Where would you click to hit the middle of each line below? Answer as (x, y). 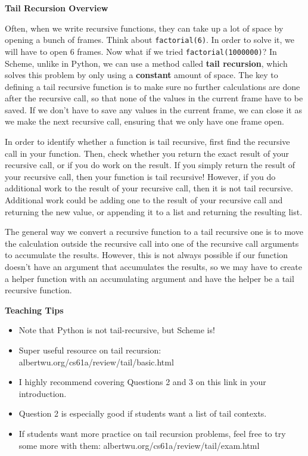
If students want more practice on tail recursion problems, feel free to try (152, 433)
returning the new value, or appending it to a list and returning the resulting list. (154, 211)
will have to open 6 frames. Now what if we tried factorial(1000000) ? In (141, 51)
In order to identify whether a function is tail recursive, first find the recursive (147, 142)
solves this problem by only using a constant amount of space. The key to (141, 75)
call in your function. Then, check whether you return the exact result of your (147, 153)
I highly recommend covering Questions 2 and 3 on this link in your (142, 382)
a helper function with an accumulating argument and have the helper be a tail (150, 278)
